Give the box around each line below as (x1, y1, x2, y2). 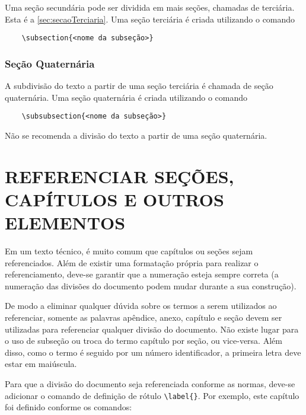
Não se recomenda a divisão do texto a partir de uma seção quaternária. (5, 129, 267, 141)
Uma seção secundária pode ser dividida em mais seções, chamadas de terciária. (5, 1, 295, 13)
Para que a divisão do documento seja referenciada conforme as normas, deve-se (5, 377, 295, 390)
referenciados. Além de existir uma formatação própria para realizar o (5, 256, 259, 269)
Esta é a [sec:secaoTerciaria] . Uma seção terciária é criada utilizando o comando (5, 12, 295, 25)
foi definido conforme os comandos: (5, 401, 132, 413)
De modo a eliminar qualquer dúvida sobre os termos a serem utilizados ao (5, 299, 277, 312)
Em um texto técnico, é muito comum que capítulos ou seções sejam (5, 245, 253, 257)
